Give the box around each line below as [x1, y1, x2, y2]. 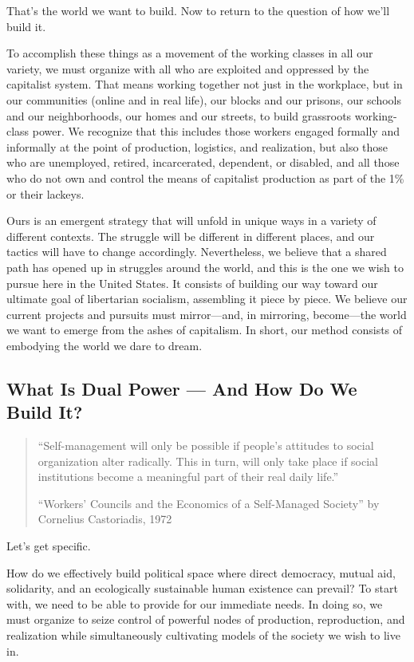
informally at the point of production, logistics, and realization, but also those [6, 138, 388, 155]
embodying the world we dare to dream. [6, 337, 203, 353]
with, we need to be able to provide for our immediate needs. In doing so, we [6, 595, 383, 612]
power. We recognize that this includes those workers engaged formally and [32, 123, 400, 140]
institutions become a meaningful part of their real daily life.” [37, 468, 339, 485]
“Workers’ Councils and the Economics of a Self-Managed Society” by [37, 495, 380, 511]
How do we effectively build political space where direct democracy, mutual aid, [6, 564, 396, 581]
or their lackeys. [6, 185, 85, 202]
